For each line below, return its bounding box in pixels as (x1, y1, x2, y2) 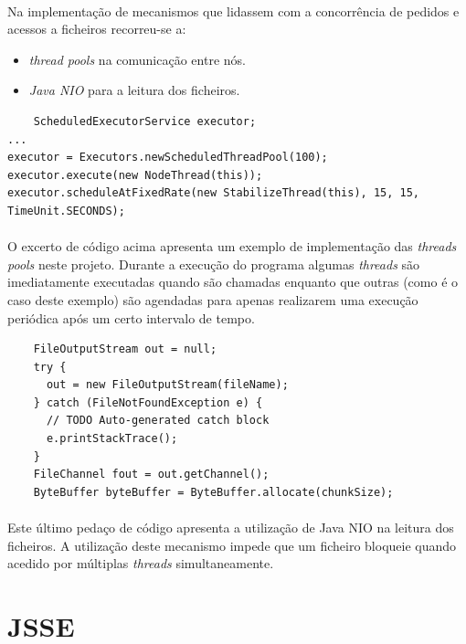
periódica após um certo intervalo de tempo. (7, 308, 255, 327)
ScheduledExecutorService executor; (33, 114, 257, 128)
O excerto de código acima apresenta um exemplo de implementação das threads (7, 237, 457, 256)
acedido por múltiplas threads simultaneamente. (7, 554, 274, 573)
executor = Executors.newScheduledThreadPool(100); (7, 151, 328, 164)
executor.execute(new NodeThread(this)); (7, 168, 263, 182)
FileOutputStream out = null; (33, 343, 217, 356)
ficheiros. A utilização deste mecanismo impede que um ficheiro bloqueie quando (7, 535, 457, 554)
